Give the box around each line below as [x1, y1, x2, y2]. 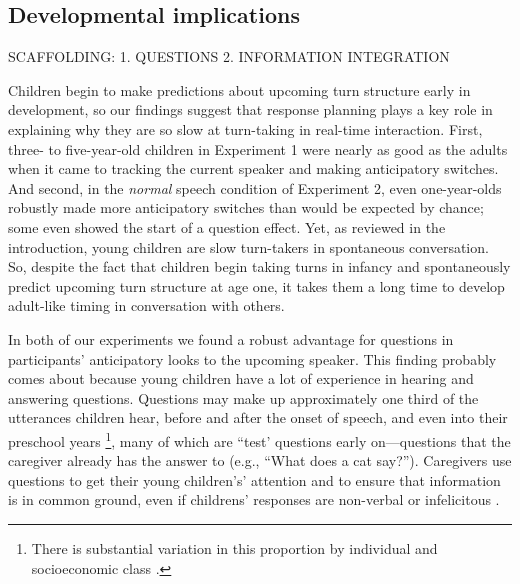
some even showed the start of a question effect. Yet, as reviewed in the [8, 216, 446, 237]
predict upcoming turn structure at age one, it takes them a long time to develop [8, 275, 505, 296]
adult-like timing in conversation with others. [8, 295, 285, 316]
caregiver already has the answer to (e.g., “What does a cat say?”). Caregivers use [8, 450, 512, 471]
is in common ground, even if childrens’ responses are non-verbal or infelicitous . [8, 489, 500, 510]
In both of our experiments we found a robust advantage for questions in [8, 328, 454, 349]
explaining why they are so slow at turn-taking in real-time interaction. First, [8, 118, 483, 139]
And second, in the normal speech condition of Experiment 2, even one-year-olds [8, 177, 502, 198]
